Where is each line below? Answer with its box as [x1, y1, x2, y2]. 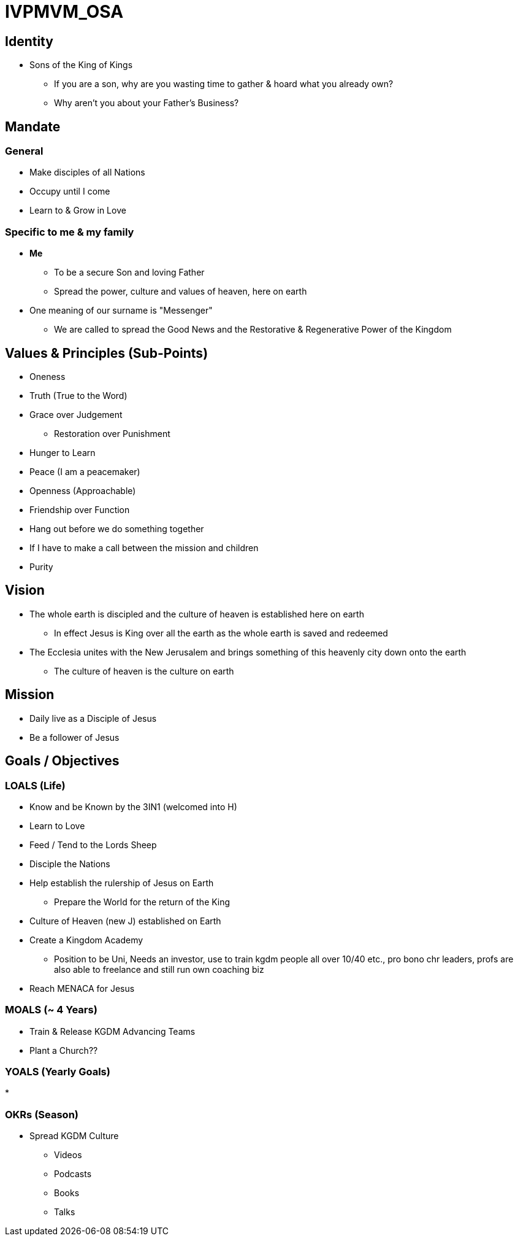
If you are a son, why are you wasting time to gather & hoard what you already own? [54, 79, 394, 90]
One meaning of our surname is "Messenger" [29, 305, 213, 316]
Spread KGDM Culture [29, 1131, 119, 1142]
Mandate [5, 118, 61, 134]
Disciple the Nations [29, 858, 110, 869]
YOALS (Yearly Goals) [5, 1065, 110, 1078]
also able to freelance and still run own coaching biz [54, 964, 264, 975]
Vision [5, 582, 45, 598]
